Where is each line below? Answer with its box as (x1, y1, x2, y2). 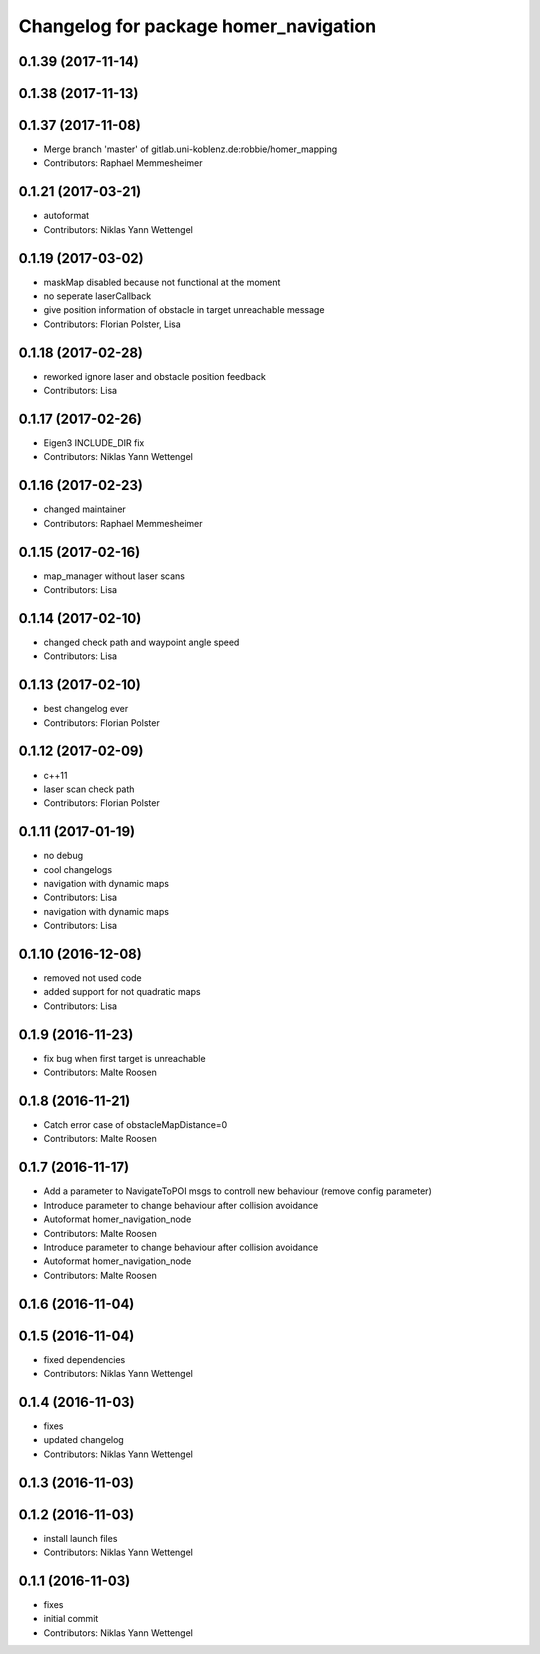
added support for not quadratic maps (43, 986, 201, 998)
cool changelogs (43, 863, 113, 875)
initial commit (43, 1613, 99, 1625)
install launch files (43, 1532, 118, 1544)
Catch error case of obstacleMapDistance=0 (43, 1119, 228, 1131)
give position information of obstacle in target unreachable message (43, 304, 325, 316)
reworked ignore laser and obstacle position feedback (43, 370, 267, 382)
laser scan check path (43, 783, 135, 795)
